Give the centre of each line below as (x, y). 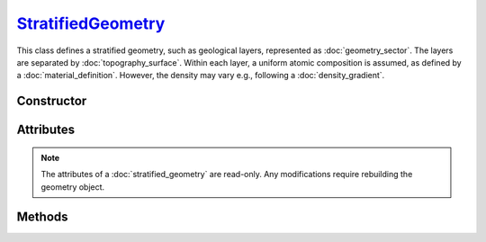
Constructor (52, 101)
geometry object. (73, 187)
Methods (42, 217)
